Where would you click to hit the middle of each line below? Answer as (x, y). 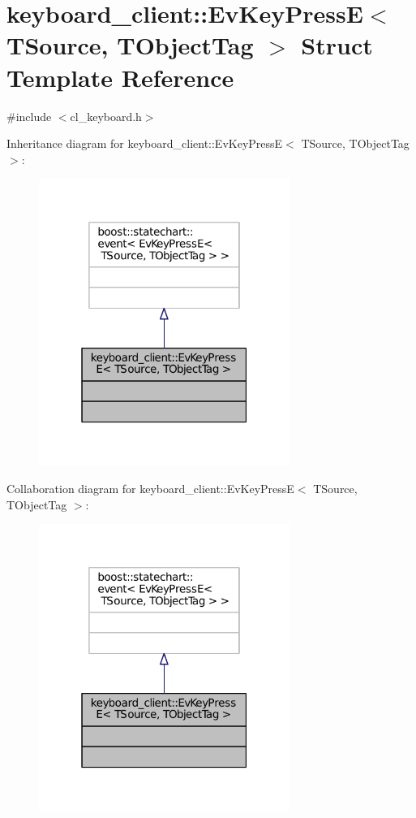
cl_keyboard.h (106, 116)
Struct (337, 45)
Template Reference (120, 77)
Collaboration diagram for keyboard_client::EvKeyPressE (150, 489)
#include (29, 116)
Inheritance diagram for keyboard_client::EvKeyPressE (145, 143)
